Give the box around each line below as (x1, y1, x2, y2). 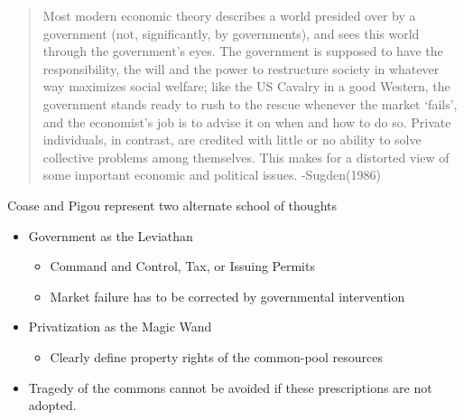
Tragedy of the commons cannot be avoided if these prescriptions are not (28, 378, 432, 397)
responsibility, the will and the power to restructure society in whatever (42, 59, 440, 78)
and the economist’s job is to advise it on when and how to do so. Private (42, 112, 451, 131)
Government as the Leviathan (28, 226, 193, 245)
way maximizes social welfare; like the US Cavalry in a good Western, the (42, 77, 450, 96)
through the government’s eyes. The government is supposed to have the (42, 42, 443, 61)
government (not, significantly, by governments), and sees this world (42, 23, 420, 42)
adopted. (28, 396, 77, 415)
